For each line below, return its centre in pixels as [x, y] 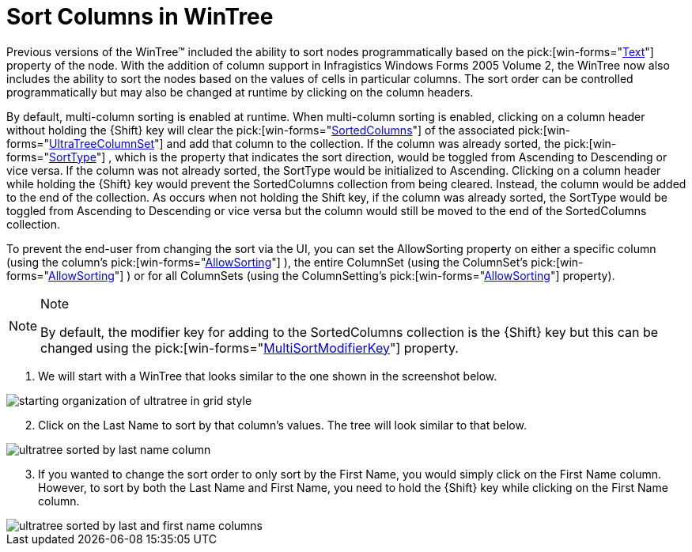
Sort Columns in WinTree [140, 17]
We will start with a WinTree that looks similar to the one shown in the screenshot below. [268, 376]
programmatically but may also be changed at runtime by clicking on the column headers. [240, 92]
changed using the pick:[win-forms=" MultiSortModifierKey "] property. [250, 348]
